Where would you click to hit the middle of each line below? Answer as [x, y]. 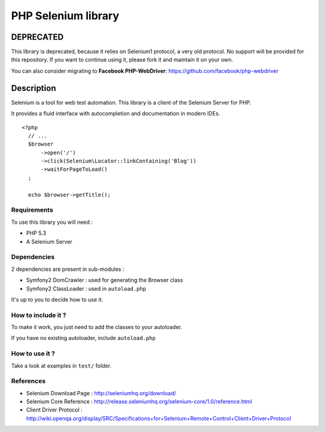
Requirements [32, 210]
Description [34, 88]
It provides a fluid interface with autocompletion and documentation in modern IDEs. [116, 114]
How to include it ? [39, 315]
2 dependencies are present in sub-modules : [68, 269]
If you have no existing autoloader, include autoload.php [83, 338]
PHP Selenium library [65, 16]
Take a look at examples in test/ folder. [61, 366]
